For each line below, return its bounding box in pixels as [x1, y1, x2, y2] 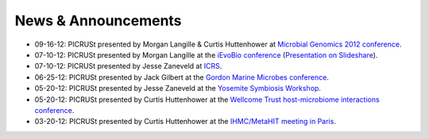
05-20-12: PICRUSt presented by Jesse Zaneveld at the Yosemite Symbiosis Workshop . [34, 84, 322, 93]
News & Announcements [14, 12, 182, 29]
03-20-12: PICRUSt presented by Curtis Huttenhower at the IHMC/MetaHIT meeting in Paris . [34, 117, 337, 126]
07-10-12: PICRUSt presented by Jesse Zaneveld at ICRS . [34, 62, 222, 71]
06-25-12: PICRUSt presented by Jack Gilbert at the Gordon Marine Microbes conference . [34, 72, 329, 82]
